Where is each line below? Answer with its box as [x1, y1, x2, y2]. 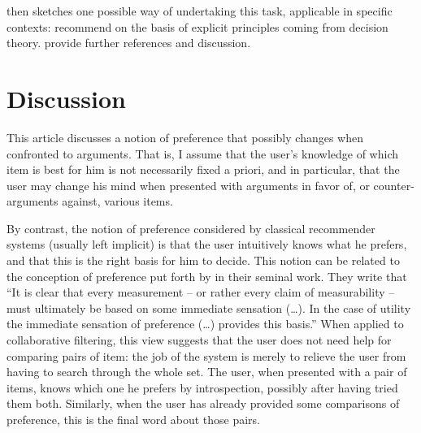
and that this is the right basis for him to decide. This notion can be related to [7, 252, 400, 269]
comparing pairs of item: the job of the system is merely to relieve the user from [7, 347, 406, 364]
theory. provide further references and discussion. [7, 34, 251, 51]
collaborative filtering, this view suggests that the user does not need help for [7, 331, 392, 349]
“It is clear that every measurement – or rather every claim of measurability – [7, 284, 395, 301]
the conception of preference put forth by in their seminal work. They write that [7, 267, 407, 284]
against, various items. [62, 193, 173, 210]
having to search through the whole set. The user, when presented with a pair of [7, 363, 407, 380]
